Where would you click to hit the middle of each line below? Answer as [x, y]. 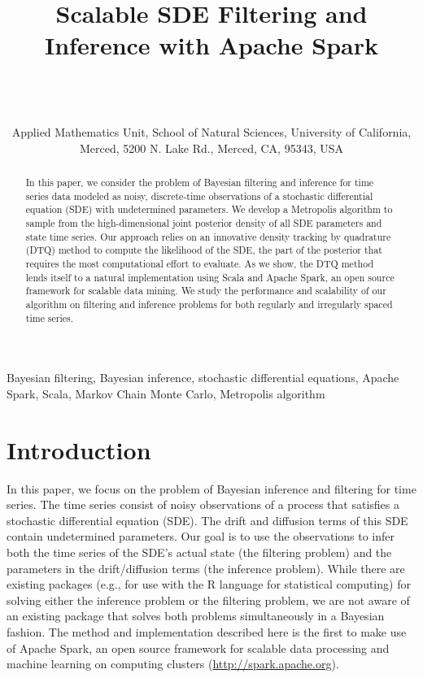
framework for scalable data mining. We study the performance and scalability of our [206, 291]
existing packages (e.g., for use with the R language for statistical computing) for [209, 584]
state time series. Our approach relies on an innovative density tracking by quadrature [208, 236]
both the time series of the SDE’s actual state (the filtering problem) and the [199, 552]
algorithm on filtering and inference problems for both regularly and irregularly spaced [209, 304]
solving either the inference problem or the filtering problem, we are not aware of [208, 600]
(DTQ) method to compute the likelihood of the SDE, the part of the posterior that [204, 250]
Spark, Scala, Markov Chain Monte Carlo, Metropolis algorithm [166, 393]
